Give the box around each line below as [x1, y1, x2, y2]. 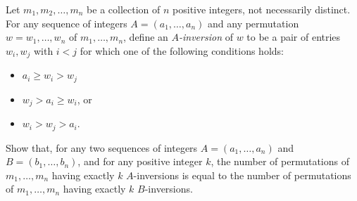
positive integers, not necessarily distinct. [173, 2, 351, 16]
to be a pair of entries [246, 30, 341, 44]
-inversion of [179, 30, 233, 44]
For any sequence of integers [6, 15, 127, 30]
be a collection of [87, 2, 161, 16]
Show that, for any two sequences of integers [6, 140, 198, 155]
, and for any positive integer [77, 154, 203, 169]
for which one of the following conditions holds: [80, 43, 284, 58]
